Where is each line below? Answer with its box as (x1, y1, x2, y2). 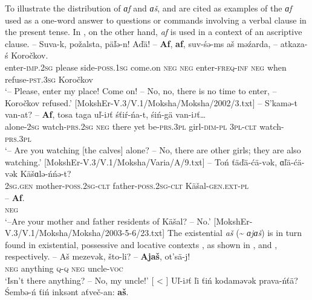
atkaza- (280, 37, 308, 49)
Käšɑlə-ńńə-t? (20, 167, 71, 180)
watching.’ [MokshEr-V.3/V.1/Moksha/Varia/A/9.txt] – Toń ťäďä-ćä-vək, (5, 155, 278, 168)
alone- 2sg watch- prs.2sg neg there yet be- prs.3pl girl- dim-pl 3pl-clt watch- (5, 120, 284, 132)
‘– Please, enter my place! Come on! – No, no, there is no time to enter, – (5, 85, 277, 97)
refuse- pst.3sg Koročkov (5, 72, 93, 85)
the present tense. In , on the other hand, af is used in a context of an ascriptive (5, 25, 302, 38)
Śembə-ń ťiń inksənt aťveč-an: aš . (5, 286, 129, 298)
